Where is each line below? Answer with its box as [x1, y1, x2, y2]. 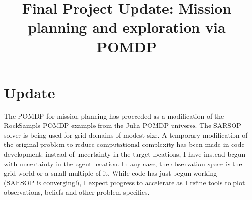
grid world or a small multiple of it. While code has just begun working [4, 168, 217, 178]
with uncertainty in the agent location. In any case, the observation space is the [4, 158, 242, 168]
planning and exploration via [28, 17, 226, 37]
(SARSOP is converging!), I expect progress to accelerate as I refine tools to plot [4, 177, 245, 187]
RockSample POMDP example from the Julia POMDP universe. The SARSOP [4, 120, 241, 130]
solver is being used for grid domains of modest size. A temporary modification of [4, 129, 248, 140]
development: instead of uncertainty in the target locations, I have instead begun [4, 149, 246, 159]
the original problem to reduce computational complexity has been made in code [4, 139, 245, 149]
